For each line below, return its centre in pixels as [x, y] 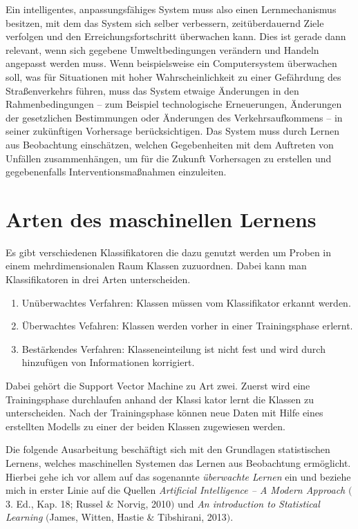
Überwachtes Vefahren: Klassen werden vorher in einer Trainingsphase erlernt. [187, 326]
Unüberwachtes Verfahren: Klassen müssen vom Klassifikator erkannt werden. [186, 302]
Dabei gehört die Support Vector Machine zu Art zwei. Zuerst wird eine [158, 385]
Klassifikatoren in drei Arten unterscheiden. [98, 279]
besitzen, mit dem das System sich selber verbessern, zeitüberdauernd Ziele [165, 22]
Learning [24, 517]
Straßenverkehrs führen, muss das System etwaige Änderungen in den [152, 90]
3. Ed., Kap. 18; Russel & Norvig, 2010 [88, 503]
